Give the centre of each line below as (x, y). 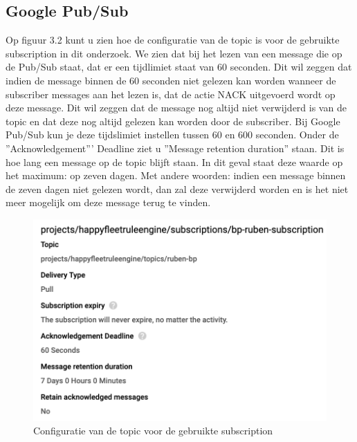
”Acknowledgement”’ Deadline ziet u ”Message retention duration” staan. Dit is (175, 148)
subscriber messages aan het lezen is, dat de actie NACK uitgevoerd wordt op (171, 94)
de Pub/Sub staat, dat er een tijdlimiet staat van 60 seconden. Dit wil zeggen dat (179, 67)
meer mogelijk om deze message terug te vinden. (108, 202)
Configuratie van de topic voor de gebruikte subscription (153, 431)
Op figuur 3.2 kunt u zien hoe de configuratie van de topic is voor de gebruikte (173, 40)
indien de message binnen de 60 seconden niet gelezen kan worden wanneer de (171, 80)
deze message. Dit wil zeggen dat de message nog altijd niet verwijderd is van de (176, 108)
